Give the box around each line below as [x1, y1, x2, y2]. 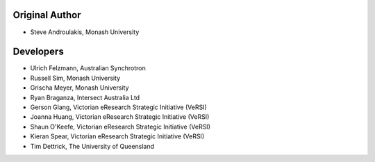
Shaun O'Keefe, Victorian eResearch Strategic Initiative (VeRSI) [30, 122, 211, 131]
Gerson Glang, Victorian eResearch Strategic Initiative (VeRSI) [30, 103, 208, 111]
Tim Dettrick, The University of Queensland [30, 142, 155, 150]
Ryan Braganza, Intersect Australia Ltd [30, 93, 140, 102]
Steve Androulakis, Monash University [30, 28, 140, 36]
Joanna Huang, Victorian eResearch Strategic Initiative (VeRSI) [30, 113, 210, 121]
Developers [12, 46, 64, 58]
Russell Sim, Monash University [30, 74, 121, 82]
